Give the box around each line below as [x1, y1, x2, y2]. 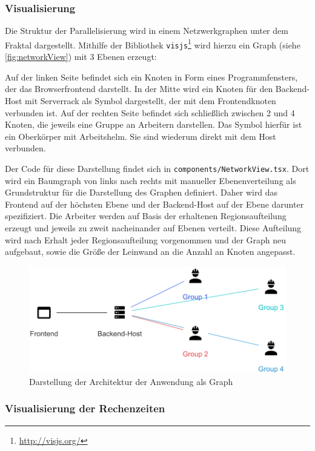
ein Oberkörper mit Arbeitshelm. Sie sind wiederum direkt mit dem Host [5, 130, 276, 142]
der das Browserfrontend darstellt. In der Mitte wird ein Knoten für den [5, 82, 273, 95]
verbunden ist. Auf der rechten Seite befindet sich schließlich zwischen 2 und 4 [5, 106, 295, 119]
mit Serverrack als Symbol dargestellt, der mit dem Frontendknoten [25, 94, 276, 107]
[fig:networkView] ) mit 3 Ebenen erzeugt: [5, 50, 157, 63]
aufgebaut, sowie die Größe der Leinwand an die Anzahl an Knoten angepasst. [5, 245, 296, 258]
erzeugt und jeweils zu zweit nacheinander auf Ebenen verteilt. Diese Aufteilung [5, 221, 302, 234]
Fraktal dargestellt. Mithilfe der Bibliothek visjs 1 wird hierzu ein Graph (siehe [5, 36, 300, 51]
